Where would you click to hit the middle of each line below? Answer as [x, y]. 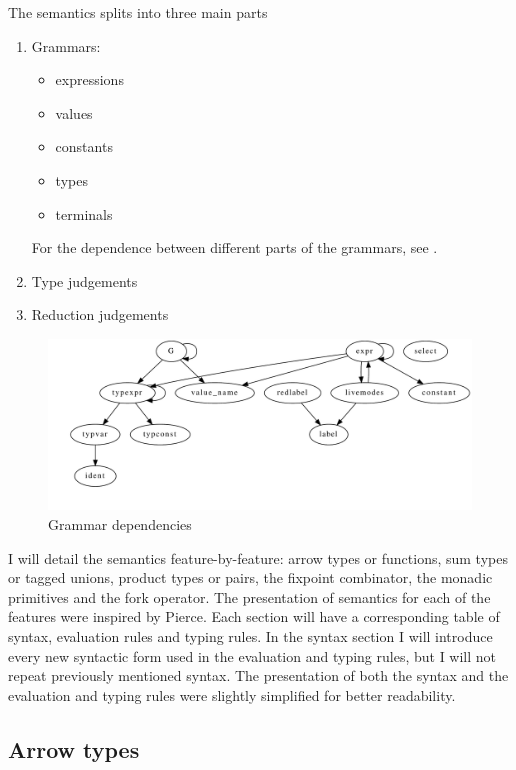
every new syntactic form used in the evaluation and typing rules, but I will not [252, 655]
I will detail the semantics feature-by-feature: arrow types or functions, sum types [258, 557]
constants [84, 146]
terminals [84, 213]
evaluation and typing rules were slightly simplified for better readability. [232, 694]
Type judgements [84, 280]
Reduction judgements [100, 314]
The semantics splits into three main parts [138, 12]
